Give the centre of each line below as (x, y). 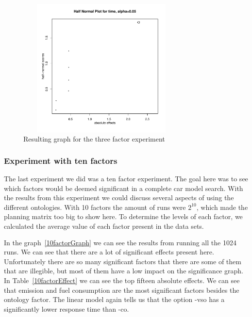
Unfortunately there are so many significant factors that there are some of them (123, 261)
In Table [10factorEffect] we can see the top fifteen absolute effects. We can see (122, 280)
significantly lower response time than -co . (67, 309)
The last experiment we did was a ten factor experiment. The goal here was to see (126, 178)
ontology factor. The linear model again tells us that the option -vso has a (114, 299)
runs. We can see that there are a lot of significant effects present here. (109, 252)
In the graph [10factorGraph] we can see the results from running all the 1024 (120, 242)
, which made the (222, 207)
